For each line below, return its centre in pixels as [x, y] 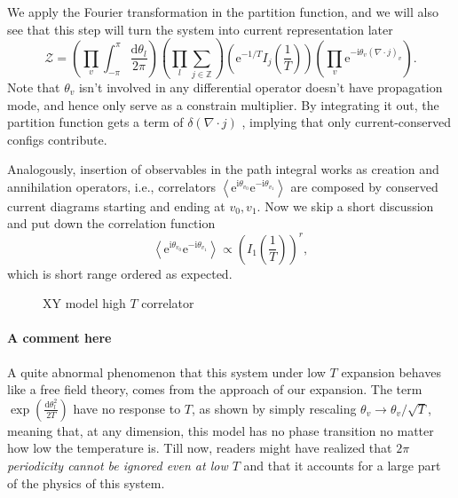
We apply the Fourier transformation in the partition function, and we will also [223, 12]
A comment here [59, 338]
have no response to [127, 408]
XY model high [84, 303]
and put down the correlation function [111, 223]
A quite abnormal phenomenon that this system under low [166, 372]
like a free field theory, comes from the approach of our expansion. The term [215, 389]
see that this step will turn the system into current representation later [200, 29]
